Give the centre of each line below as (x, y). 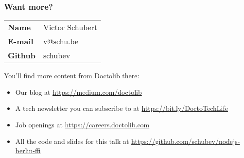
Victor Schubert (70, 27)
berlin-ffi (28, 150)
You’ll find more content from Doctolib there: (72, 76)
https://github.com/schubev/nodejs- (186, 141)
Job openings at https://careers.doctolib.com (82, 124)
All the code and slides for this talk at (72, 141)
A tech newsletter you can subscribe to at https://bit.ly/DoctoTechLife (122, 108)
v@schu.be (61, 41)
